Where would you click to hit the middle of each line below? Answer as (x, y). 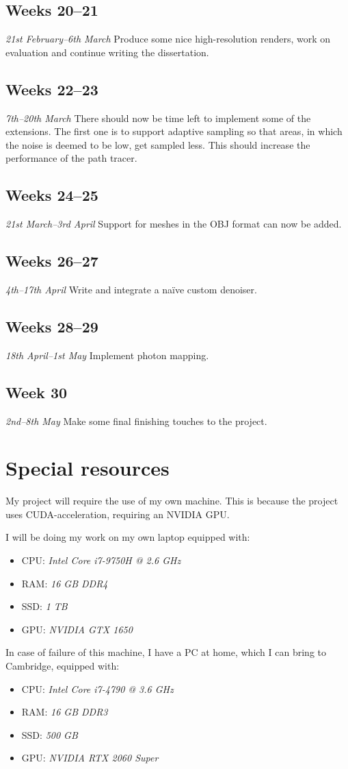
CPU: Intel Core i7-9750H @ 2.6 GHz (101, 560)
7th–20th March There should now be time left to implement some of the (158, 118)
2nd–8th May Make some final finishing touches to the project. (136, 420)
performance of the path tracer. (71, 158)
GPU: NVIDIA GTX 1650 (77, 629)
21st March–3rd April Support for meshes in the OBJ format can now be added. (174, 224)
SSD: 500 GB (50, 734)
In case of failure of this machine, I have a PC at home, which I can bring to (166, 652)
